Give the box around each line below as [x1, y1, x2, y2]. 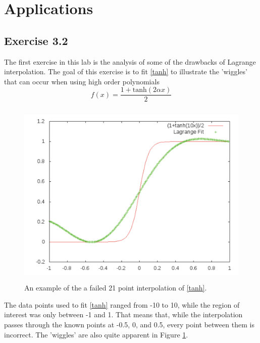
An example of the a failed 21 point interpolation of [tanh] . [24, 282, 207, 293]
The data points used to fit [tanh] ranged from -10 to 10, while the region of [4, 299, 240, 310]
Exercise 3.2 [4, 32, 68, 48]
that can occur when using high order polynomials [4, 76, 160, 86]
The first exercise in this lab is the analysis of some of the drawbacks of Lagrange [4, 56, 256, 67]
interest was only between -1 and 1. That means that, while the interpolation [4, 309, 243, 320]
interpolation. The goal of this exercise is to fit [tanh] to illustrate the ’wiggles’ [4, 66, 247, 77]
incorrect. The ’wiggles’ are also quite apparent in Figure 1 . [4, 329, 188, 339]
